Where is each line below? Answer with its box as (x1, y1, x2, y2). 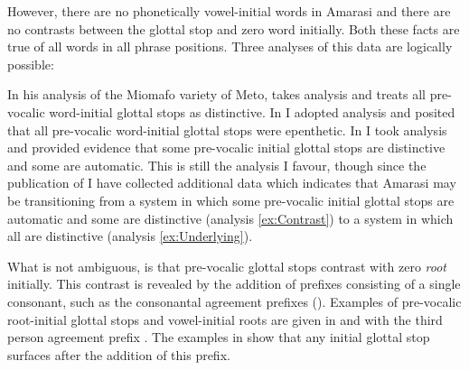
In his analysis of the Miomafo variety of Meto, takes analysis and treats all (7, 85, 427, 104)
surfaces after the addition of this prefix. (7, 345, 230, 364)
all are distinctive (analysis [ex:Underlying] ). (7, 227, 253, 245)
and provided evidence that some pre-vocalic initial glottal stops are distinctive (7, 138, 446, 157)
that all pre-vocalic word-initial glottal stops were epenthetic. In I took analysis (7, 120, 447, 139)
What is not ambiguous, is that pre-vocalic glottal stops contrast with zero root (7, 256, 446, 275)
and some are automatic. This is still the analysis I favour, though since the (7, 155, 427, 174)
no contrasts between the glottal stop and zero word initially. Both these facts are (7, 19, 460, 38)
